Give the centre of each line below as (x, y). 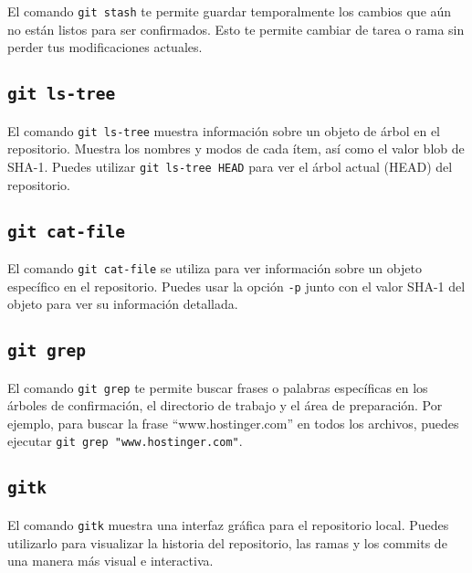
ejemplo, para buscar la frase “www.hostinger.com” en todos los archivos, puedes (233, 423)
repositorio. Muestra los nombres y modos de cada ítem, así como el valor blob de (236, 149)
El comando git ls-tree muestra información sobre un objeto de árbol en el (224, 130)
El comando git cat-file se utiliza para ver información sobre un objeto (215, 267)
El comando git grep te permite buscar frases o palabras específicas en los (218, 387)
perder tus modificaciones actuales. (105, 47)
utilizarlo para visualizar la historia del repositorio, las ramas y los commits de (227, 542)
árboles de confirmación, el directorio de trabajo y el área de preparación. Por (225, 405)
